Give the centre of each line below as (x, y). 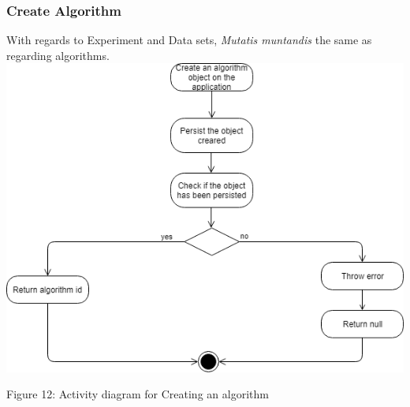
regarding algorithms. (58, 55)
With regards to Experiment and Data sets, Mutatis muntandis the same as (189, 40)
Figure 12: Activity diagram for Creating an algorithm (138, 394)
